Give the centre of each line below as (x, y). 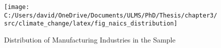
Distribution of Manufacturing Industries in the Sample (90, 39)
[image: (17, 7)
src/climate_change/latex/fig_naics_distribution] (91, 24)
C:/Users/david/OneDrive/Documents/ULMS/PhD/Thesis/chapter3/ (111, 15)
